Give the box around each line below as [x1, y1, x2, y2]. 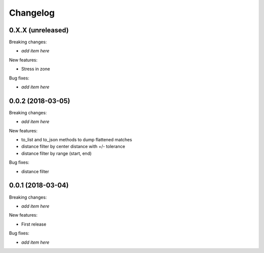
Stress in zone [21, 66, 50, 72]
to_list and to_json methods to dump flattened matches [21, 137, 132, 143]
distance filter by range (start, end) [21, 150, 92, 156]
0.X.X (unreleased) [9, 26, 69, 34]
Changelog [9, 7, 55, 18]
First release [21, 221, 46, 227]
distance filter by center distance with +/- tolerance [21, 144, 126, 150]
